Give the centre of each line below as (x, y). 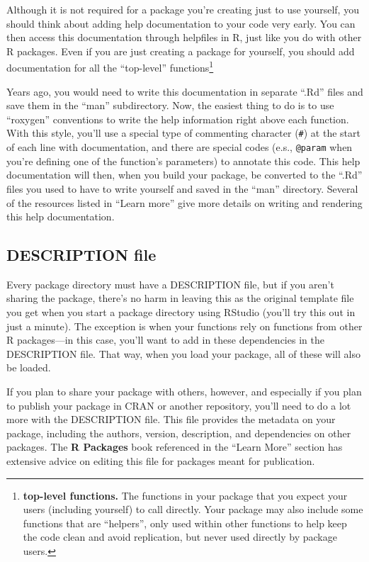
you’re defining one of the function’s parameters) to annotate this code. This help (183, 161)
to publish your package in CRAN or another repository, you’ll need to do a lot (179, 405)
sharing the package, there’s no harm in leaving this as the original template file (180, 298)
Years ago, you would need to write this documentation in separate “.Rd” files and (185, 91)
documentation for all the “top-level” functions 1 (110, 67)
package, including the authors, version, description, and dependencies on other (179, 433)
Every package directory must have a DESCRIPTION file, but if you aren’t (170, 284)
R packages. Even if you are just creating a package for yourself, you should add (181, 51)
